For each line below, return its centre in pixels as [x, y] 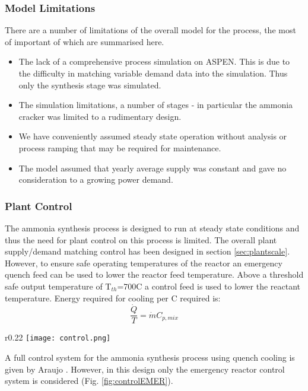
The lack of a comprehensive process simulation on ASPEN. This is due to [154, 61]
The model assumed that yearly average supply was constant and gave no [153, 168]
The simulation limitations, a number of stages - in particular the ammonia [156, 105]
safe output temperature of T [58, 286]
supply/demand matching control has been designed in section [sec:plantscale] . [147, 251]
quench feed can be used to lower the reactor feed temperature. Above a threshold [154, 274]
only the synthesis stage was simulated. [90, 85]
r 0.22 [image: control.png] [58, 337]
